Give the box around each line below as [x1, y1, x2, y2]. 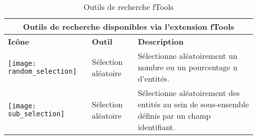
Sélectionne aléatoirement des [137, 87, 240, 98]
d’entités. [137, 73, 170, 84]
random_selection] [8, 67, 77, 75]
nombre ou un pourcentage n [137, 61, 238, 73]
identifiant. [137, 121, 175, 133]
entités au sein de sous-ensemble [137, 98, 249, 110]
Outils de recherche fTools [83, 1, 174, 12]
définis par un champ [137, 110, 211, 121]
